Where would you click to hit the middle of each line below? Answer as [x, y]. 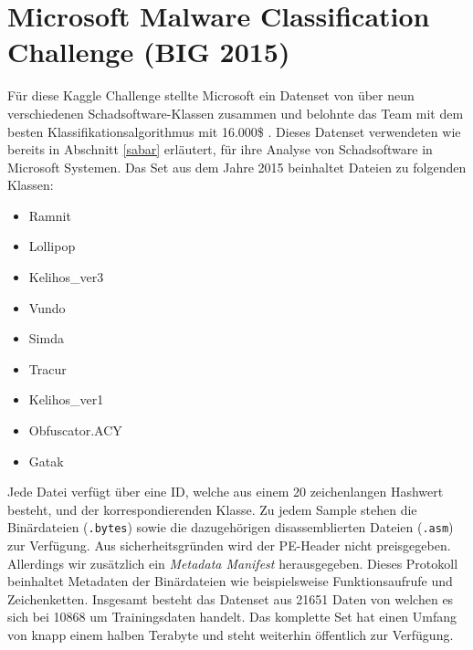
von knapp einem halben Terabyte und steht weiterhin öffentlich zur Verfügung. [231, 635]
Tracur [47, 368]
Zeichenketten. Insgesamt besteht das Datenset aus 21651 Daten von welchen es [231, 598]
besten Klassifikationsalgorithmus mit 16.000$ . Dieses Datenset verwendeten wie [234, 131]
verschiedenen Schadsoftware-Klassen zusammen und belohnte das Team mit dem [236, 113]
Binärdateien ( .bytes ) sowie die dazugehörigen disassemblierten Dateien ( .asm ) [231, 527]
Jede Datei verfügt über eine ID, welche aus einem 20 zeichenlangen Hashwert [226, 492]
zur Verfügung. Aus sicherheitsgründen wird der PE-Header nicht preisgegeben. [229, 545]
